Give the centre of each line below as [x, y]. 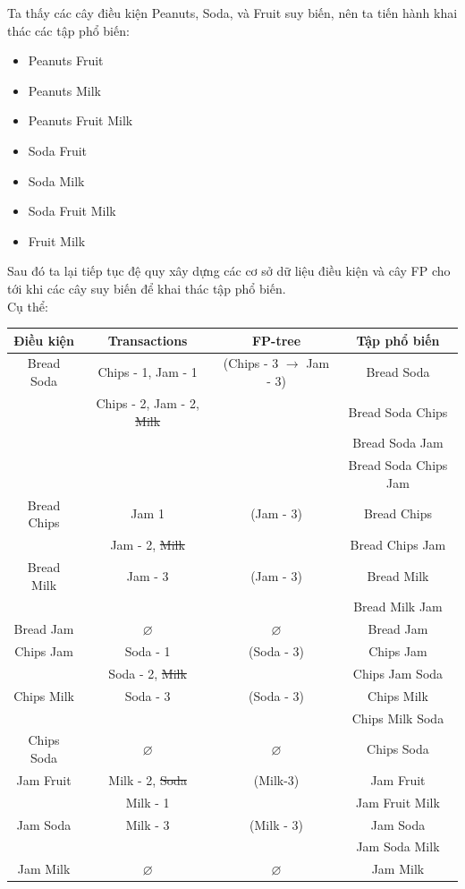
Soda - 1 [148, 651]
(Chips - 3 [251, 363]
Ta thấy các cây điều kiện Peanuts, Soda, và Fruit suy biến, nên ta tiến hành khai [232, 13]
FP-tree [276, 340]
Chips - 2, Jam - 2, [148, 402]
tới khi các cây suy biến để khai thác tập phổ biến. [147, 288]
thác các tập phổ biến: [68, 30]
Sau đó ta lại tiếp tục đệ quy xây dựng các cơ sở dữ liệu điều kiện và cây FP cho [229, 271]
